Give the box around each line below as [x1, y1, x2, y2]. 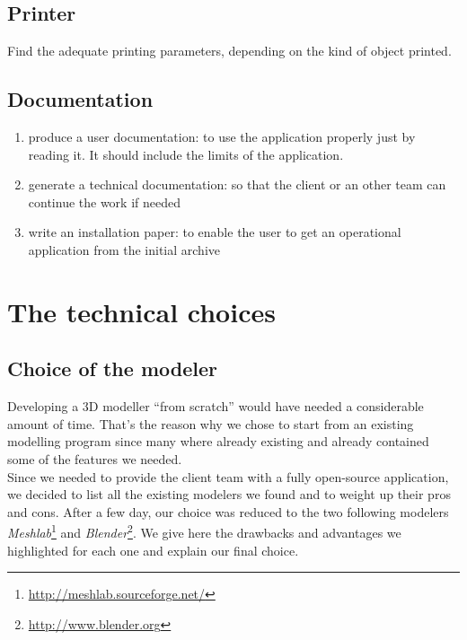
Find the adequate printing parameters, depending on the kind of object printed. [7, 41, 452, 60]
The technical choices [7, 293, 276, 329]
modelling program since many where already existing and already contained [7, 432, 429, 451]
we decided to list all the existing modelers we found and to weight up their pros [7, 485, 451, 504]
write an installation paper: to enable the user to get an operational [28, 223, 401, 241]
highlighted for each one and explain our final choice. [7, 540, 299, 559]
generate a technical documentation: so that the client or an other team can [28, 175, 446, 194]
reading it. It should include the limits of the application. [28, 145, 344, 163]
